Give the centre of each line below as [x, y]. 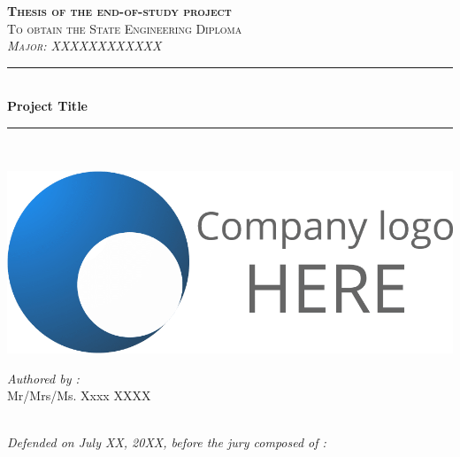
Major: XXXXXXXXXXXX [84, 46]
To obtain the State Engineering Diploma [125, 28]
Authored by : [43, 378]
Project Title [47, 106]
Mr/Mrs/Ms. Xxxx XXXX [79, 395]
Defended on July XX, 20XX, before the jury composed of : [167, 442]
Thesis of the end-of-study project [119, 11]
